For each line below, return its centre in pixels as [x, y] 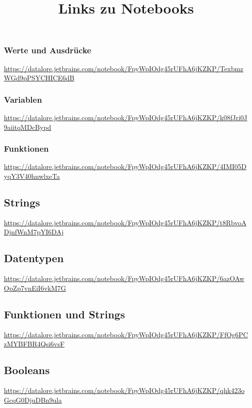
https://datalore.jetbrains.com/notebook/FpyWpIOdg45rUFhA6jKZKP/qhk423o [124, 390]
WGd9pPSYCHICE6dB [39, 78]
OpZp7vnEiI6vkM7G [35, 288]
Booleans [27, 370]
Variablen [23, 99]
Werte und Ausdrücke [48, 50]
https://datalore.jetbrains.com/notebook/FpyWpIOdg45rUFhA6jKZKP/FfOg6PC [126, 334]
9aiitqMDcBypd [28, 127]
